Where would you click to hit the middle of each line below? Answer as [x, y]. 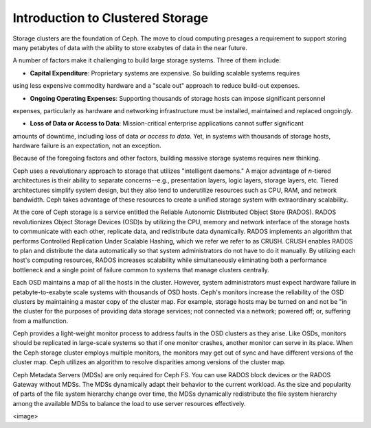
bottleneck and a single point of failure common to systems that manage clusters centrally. [141, 270]
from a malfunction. [41, 321]
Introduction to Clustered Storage [111, 18]
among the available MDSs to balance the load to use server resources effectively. [130, 403]
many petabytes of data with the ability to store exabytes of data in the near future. [130, 47]
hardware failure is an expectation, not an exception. [87, 146]
